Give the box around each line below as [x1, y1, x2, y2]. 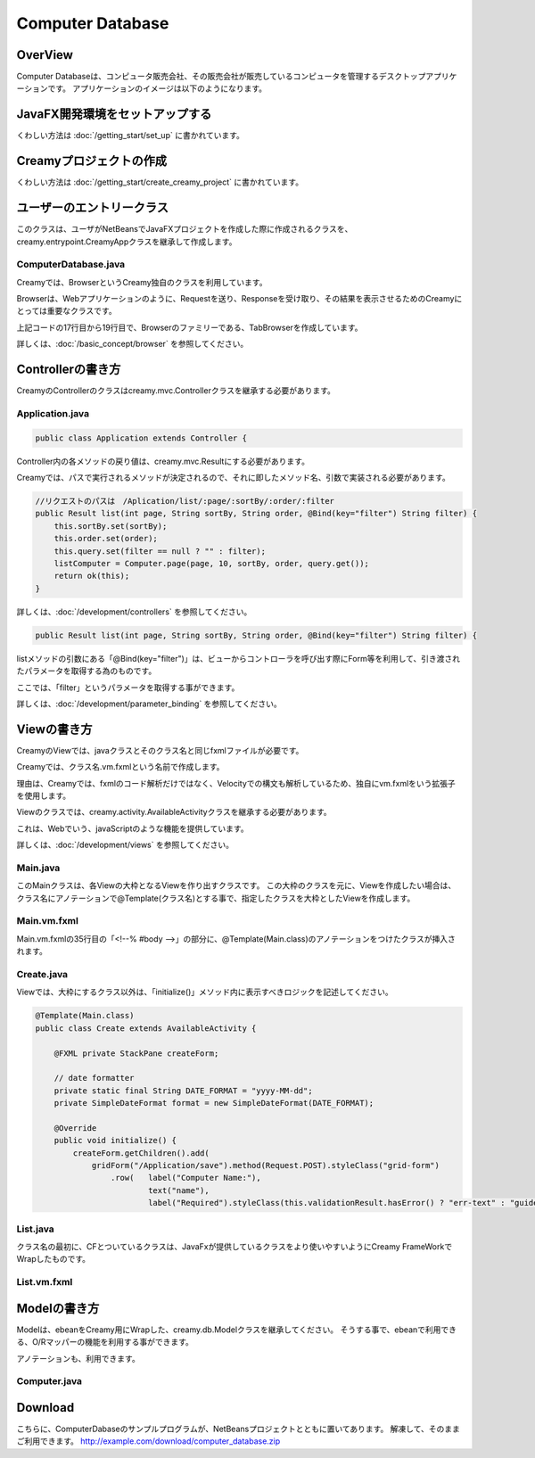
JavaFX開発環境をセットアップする [16, 107, 212, 122]
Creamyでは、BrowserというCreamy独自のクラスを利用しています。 [16, 276, 267, 287]
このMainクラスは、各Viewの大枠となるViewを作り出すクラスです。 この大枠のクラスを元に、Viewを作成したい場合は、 [16, 880, 457, 891]
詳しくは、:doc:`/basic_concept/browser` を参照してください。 [16, 339, 249, 350]
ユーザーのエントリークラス [16, 201, 169, 216]
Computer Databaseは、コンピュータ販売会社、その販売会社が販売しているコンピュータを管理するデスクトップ [16, 71, 426, 82]
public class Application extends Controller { [35, 432, 247, 443]
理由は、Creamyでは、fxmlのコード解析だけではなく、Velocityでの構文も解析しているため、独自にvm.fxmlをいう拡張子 [16, 778, 457, 788]
